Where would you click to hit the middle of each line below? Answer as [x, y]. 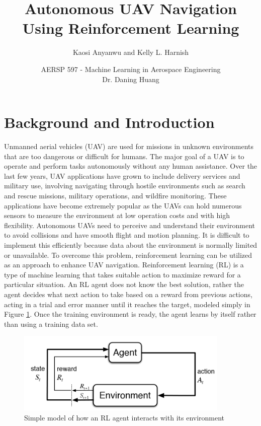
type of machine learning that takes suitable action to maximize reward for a [122, 274]
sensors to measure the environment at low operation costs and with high [117, 215]
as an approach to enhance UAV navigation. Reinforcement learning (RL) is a [124, 265]
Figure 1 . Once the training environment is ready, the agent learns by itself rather [130, 314]
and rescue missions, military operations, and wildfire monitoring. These [115, 195]
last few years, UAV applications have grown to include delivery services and [122, 175]
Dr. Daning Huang [131, 79]
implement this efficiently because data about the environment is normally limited [131, 244]
